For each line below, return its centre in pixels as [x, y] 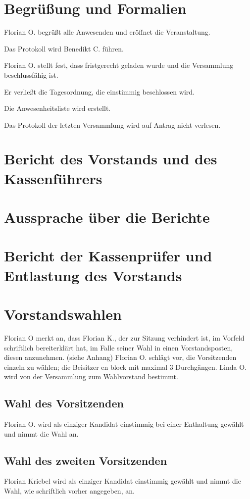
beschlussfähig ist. [31, 75]
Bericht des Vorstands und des [111, 159]
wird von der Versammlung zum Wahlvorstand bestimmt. [91, 376]
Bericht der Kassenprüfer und [108, 256]
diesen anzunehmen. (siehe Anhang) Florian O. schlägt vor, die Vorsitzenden [120, 357]
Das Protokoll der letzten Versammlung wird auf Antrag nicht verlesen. [112, 125]
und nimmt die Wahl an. [41, 433]
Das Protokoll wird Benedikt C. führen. [64, 48]
